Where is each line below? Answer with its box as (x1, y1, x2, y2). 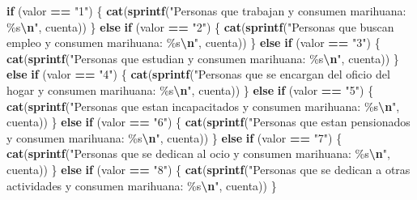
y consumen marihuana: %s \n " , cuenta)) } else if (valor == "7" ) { (6, 129, 343, 146)
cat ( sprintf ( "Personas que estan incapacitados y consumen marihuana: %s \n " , (6, 97, 400, 114)
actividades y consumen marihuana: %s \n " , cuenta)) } (6, 177, 277, 194)
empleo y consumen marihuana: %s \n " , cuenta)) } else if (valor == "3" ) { (6, 34, 381, 51)
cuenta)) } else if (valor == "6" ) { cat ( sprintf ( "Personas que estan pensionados (6, 113, 411, 130)
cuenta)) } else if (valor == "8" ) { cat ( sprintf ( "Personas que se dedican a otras (6, 160, 411, 177)
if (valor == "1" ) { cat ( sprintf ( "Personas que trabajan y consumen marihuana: (6, 2, 406, 19)
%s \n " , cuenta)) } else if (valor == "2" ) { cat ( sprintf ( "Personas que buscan (6, 18, 394, 35)
